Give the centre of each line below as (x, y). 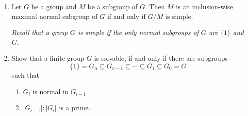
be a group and (54, 6)
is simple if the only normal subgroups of (138, 32)
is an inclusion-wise (205, 6)
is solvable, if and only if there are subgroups (161, 58)
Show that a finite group (48, 58)
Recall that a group (40, 32)
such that (25, 75)
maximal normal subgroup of (54, 16)
